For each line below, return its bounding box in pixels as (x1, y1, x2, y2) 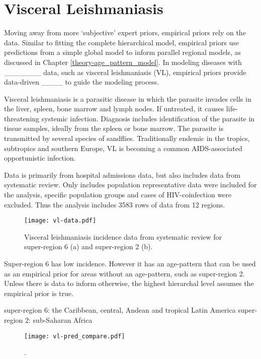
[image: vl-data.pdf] (24, 217, 97, 225)
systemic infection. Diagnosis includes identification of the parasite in (41, 113, 255, 123)
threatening (4, 113, 40, 123)
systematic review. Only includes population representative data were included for (4, 179, 257, 190)
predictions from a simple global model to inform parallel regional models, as (4, 47, 241, 57)
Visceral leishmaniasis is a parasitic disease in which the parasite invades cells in (4, 93, 251, 104)
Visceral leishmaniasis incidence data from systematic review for (24, 231, 222, 242)
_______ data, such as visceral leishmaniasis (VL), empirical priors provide (4, 66, 246, 77)
